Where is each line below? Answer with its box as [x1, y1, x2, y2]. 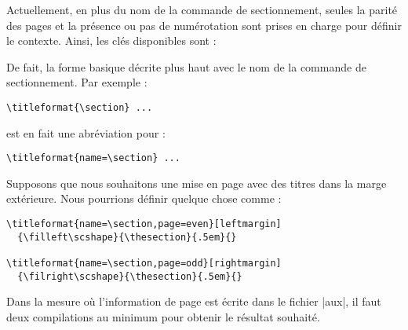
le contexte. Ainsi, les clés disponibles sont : [6, 32, 217, 49]
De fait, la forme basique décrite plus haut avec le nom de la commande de [6, 58, 366, 75]
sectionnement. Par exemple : [6, 74, 148, 90]
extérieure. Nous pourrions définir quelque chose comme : [6, 190, 282, 207]
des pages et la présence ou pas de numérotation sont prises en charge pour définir [6, 16, 402, 33]
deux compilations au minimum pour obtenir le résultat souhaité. [6, 308, 320, 324]
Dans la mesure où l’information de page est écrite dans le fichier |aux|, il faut [6, 293, 381, 310]
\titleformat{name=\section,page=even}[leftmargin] [6, 218, 282, 230]
